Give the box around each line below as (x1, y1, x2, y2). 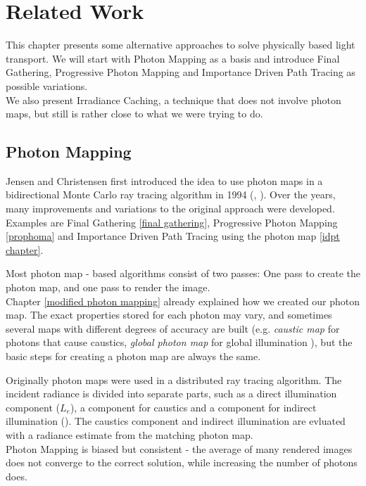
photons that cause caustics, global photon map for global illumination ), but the (6, 335, 353, 350)
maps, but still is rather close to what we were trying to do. (6, 106, 263, 121)
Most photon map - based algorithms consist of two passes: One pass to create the (6, 266, 360, 281)
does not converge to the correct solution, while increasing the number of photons (6, 455, 358, 470)
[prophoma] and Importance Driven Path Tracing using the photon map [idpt (6, 229, 340, 243)
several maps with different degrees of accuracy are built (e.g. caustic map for (6, 321, 340, 335)
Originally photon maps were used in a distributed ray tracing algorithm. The (6, 372, 342, 387)
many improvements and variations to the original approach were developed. (6, 201, 335, 216)
